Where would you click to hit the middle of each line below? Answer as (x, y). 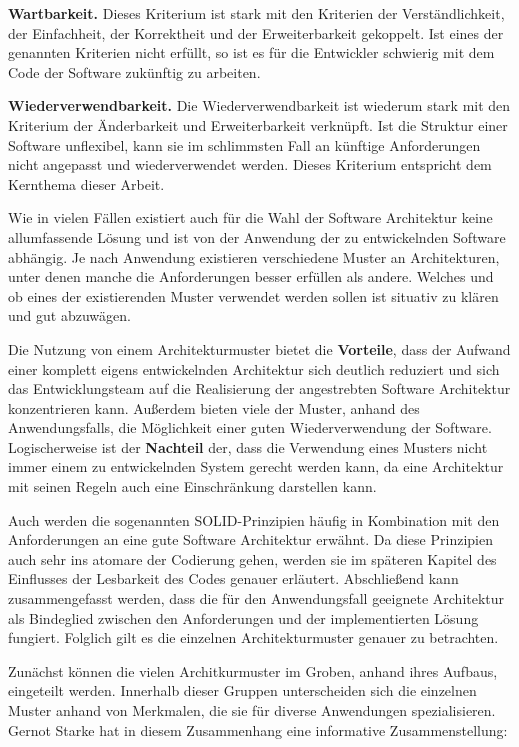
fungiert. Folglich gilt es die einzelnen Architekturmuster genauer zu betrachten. (253, 637)
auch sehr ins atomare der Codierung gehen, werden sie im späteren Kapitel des (252, 558)
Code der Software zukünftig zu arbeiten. (134, 71)
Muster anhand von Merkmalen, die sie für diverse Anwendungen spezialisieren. (252, 710)
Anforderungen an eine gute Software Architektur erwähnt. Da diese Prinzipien (250, 539)
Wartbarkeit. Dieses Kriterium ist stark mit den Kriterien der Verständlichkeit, (256, 13)
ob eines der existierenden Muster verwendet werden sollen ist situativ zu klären (253, 295)
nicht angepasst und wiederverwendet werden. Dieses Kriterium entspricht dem (250, 164)
